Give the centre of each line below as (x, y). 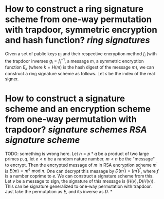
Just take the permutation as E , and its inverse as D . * (59, 192)
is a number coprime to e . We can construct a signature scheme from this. (80, 176)
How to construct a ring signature (74, 9)
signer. (12, 79)
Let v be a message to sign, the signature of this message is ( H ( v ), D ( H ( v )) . (80, 181)
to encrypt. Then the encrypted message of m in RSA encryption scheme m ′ (81, 164)
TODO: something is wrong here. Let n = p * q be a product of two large (77, 154)
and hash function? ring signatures (78, 40)
